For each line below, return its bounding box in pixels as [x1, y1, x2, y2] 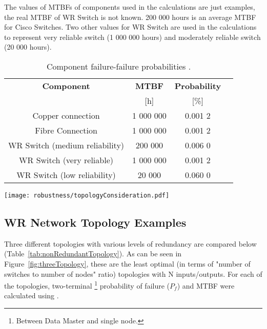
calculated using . [4, 290, 59, 301]
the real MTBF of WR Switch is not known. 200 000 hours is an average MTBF [4, 11, 256, 22]
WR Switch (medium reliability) [8, 139, 125, 151]
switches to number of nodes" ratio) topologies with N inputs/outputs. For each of [4, 268, 262, 279]
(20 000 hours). [4, 41, 52, 52]
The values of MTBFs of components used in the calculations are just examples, [4, 2, 255, 12]
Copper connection [32, 109, 100, 121]
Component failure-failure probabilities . [46, 60, 191, 72]
